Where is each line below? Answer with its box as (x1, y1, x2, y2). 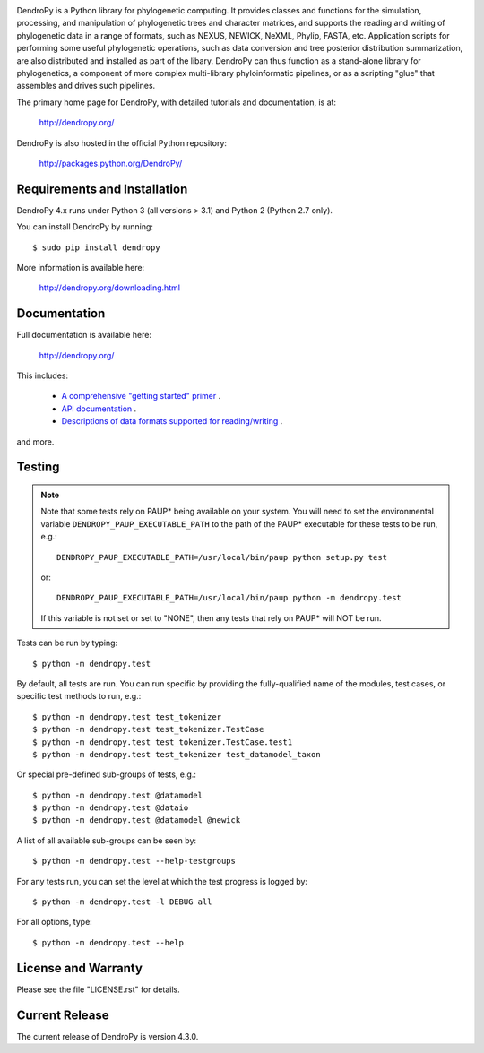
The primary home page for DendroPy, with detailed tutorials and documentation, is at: (16, 97, 336, 108)
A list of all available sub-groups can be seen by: (16, 834, 197, 846)
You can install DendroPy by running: (16, 221, 154, 232)
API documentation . (61, 403, 137, 414)
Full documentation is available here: (16, 330, 152, 341)
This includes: (16, 370, 69, 381)
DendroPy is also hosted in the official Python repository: (16, 137, 228, 148)
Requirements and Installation (16, 181, 188, 196)
